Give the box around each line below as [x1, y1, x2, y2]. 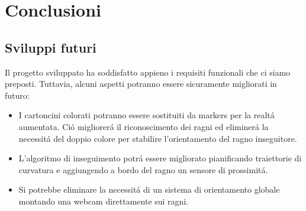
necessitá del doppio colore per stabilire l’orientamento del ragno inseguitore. [18, 132, 297, 144]
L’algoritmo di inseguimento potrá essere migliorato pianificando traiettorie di [18, 152, 302, 164]
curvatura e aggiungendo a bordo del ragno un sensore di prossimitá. [18, 163, 268, 176]
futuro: [5, 89, 30, 101]
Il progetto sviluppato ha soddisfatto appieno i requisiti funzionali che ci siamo [5, 66, 291, 78]
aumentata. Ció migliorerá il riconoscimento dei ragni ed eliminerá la [18, 120, 269, 132]
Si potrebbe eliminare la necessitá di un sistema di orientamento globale [18, 183, 280, 196]
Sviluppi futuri [5, 38, 96, 56]
